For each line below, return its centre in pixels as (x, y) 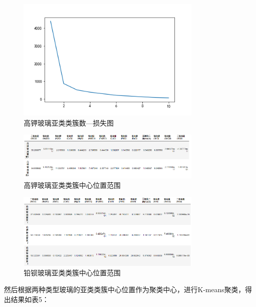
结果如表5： (30, 299)
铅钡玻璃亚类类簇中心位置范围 (72, 273)
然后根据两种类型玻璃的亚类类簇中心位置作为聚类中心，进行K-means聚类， (125, 289)
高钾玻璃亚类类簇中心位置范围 (72, 185)
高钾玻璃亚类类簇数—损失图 (69, 122)
